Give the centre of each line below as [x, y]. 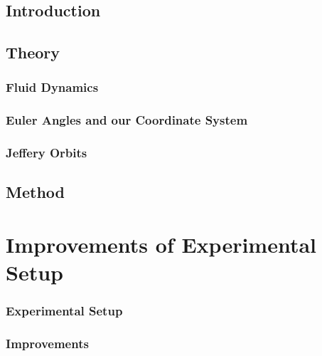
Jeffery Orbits [47, 153]
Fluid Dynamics [52, 87]
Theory [33, 52]
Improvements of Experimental [161, 245]
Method [35, 192]
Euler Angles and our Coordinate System [127, 120]
